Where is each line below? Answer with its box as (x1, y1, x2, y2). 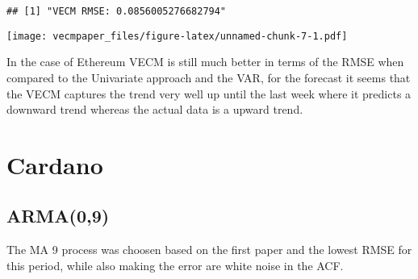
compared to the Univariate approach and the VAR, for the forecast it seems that (6, 69, 411, 85)
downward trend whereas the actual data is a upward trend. (6, 101, 303, 118)
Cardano (6, 148, 103, 181)
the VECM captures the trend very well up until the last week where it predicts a (6, 85, 412, 102)
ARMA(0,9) (6, 203, 110, 228)
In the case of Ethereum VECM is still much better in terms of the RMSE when (6, 53, 404, 70)
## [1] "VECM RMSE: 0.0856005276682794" (6, 6, 227, 17)
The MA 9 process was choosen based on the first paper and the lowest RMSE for (6, 241, 412, 258)
